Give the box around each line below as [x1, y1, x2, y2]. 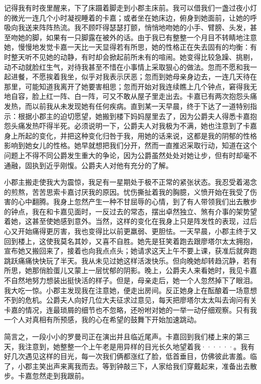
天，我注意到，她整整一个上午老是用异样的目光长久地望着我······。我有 [4, 341, 255, 351]
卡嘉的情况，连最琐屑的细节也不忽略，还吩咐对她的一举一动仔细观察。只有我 [4, 304, 257, 315]
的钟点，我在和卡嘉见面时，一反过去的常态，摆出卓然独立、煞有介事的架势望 [4, 206, 257, 216]
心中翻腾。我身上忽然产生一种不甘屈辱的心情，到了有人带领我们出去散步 [18, 196, 257, 207]
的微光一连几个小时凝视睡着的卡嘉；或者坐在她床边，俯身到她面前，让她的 [4, 12, 250, 23]
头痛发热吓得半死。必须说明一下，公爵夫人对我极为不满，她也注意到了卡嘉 [11, 120, 257, 131]
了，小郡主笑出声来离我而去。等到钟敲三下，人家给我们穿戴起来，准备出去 [4, 360, 250, 371]
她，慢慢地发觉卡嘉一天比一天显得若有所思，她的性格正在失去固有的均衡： [4, 42, 250, 52]
